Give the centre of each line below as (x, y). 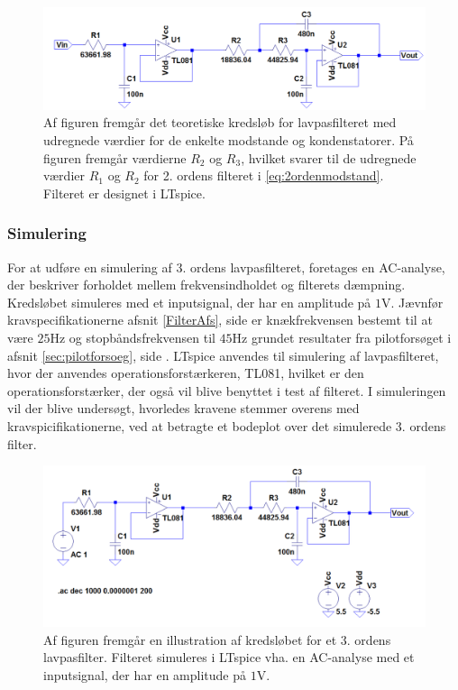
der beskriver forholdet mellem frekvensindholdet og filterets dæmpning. (206, 285)
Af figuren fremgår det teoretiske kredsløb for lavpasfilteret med (220, 122)
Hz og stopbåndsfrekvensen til (133, 338)
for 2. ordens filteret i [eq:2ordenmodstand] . (264, 175)
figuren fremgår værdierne (115, 157)
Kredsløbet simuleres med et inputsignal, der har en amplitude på (189, 302)
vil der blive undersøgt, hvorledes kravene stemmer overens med (183, 408)
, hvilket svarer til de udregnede (329, 157)
